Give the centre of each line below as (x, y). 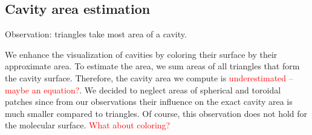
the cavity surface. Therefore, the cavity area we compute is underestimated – (149, 77)
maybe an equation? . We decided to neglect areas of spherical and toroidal (143, 89)
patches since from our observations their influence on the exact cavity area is (149, 102)
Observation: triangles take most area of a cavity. (96, 34)
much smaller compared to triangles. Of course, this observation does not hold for (156, 113)
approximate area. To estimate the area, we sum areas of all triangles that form (152, 66)
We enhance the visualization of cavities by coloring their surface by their (141, 54)
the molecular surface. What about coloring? (88, 125)
